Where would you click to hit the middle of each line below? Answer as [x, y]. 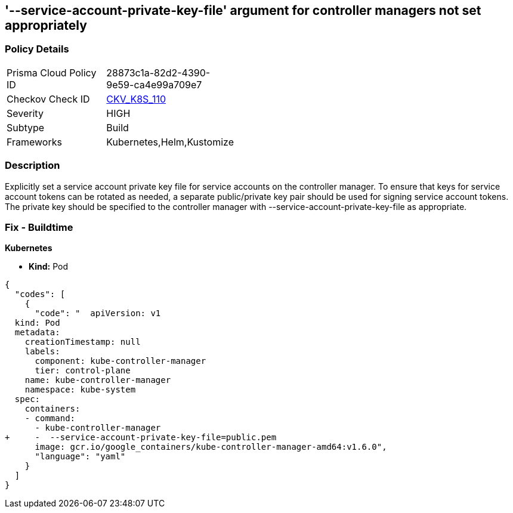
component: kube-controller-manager [120, 361]
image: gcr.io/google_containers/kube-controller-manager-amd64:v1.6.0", [211, 447]
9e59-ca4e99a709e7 [154, 84]
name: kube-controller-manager [98, 380]
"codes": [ [40, 294]
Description [33, 166]
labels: [42, 352]
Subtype [26, 127]
